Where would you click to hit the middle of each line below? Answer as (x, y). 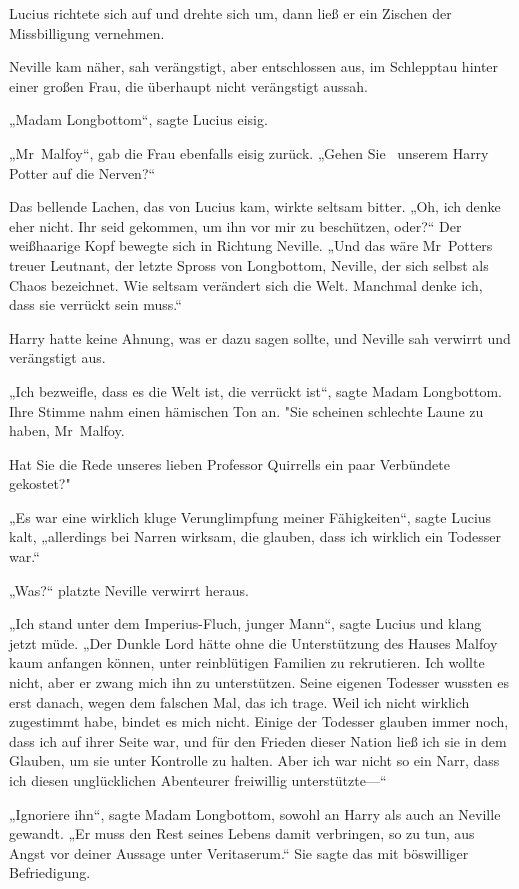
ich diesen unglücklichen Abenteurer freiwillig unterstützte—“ (198, 780)
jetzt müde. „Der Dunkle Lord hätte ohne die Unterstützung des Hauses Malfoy (253, 642)
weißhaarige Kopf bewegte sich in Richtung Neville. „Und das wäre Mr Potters (251, 245)
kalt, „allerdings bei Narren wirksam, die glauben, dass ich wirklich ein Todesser (255, 536)
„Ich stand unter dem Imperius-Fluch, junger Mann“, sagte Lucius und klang (245, 623)
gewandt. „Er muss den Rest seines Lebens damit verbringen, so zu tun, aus (242, 833)
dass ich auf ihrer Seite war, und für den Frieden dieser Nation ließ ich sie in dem (258, 740)
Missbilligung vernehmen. (87, 32)
